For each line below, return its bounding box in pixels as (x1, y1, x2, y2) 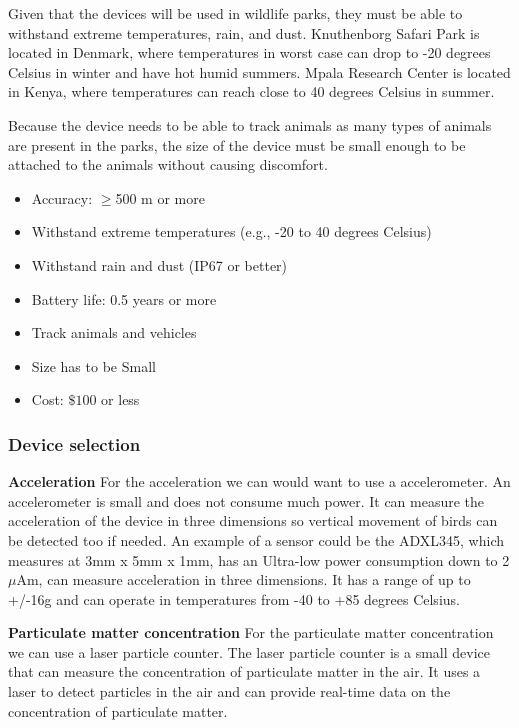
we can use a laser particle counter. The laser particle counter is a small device (8, 641, 490, 662)
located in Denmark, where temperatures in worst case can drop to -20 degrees (8, 42, 491, 63)
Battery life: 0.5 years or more (31, 288, 217, 309)
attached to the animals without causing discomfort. (8, 154, 328, 175)
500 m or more (115, 187, 205, 208)
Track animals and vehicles (31, 322, 197, 343)
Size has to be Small (31, 355, 156, 376)
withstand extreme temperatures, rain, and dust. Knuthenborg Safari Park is (8, 22, 480, 43)
